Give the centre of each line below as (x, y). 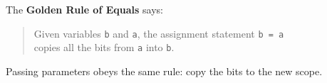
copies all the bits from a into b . (104, 47)
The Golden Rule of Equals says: (84, 9)
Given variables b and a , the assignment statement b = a (159, 33)
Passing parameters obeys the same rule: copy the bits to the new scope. (164, 71)
